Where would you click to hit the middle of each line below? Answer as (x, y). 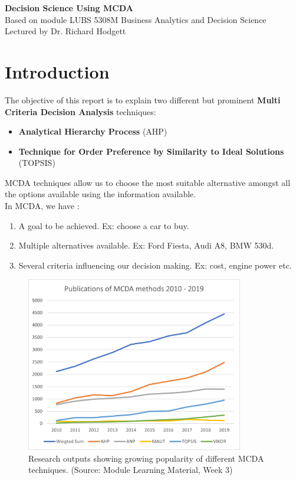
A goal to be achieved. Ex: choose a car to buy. (104, 225)
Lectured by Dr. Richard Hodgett (65, 31)
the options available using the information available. (101, 194)
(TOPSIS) (37, 163)
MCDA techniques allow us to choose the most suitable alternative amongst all (148, 182)
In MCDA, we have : (42, 206)
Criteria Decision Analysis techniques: (80, 111)
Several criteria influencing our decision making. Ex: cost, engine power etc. (155, 265)
